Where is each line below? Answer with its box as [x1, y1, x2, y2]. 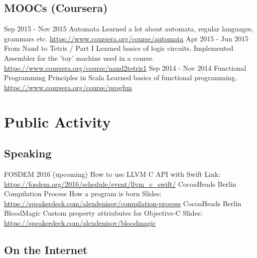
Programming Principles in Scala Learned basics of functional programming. [4, 72, 237, 83]
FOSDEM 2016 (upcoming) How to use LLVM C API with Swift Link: [4, 168, 221, 179]
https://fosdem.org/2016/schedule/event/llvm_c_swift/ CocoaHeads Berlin [4, 178, 237, 189]
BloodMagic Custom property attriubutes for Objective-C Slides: [4, 208, 203, 218]
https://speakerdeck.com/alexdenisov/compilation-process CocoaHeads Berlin [4, 198, 242, 208]
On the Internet [4, 242, 88, 257]
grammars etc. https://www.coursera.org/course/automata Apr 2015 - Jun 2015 [4, 33, 249, 43]
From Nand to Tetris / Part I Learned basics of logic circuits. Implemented [4, 43, 234, 53]
